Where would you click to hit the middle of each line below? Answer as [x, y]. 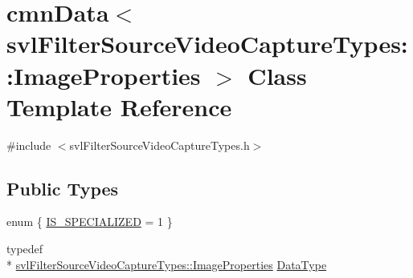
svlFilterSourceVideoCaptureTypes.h [159, 145]
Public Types [63, 188]
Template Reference [119, 106]
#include [29, 145]
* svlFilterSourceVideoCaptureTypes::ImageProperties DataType [167, 264]
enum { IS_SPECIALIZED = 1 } [90, 222]
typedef [25, 249]
